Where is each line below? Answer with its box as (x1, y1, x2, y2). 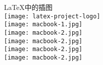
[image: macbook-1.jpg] (4, 21, 83, 28)
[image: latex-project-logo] (4, 12, 101, 20)
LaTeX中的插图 (4, 2, 53, 12)
